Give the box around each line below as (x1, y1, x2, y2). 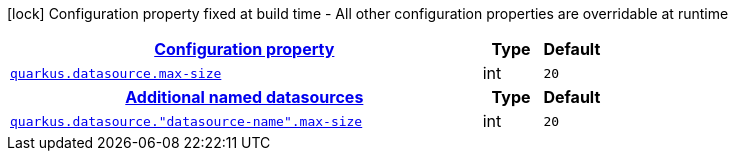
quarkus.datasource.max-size (10, 65, 222, 81)
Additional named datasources (125, 87, 364, 107)
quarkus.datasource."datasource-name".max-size (10, 113, 363, 129)
